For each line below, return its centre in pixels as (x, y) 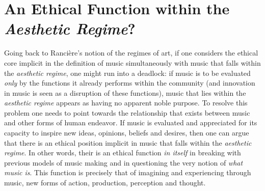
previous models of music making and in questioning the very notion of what (124, 162)
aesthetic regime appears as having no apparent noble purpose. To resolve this (126, 103)
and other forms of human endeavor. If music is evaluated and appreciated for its (131, 122)
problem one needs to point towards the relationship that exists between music (127, 112)
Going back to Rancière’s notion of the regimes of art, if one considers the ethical (131, 53)
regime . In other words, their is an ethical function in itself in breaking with (123, 153)
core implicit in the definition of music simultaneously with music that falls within (132, 62)
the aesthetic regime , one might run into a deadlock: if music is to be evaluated (127, 73)
